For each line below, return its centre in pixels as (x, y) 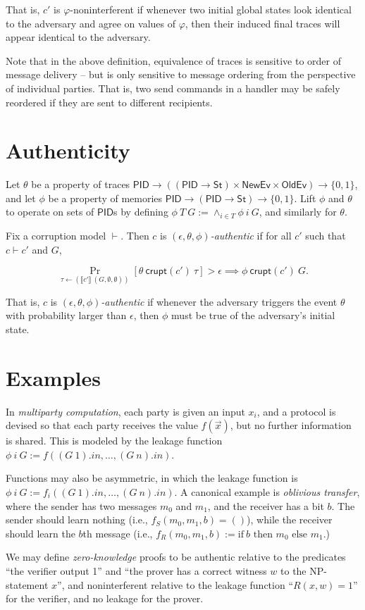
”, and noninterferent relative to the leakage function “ (175, 584)
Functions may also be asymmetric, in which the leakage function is (152, 478)
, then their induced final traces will (262, 23)
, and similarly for (298, 212)
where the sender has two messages (81, 505)
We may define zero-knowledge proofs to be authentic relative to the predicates (176, 557)
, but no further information (291, 425)
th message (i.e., (118, 533)
